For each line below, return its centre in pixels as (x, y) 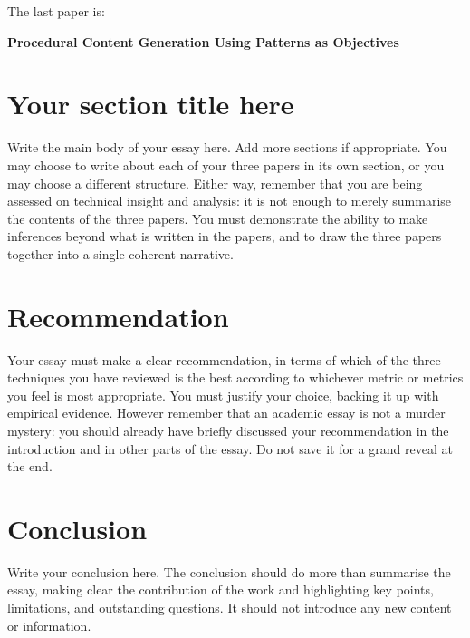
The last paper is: (56, 11)
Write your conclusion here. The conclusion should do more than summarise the (229, 571)
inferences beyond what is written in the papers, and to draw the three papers (225, 236)
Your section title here (151, 104)
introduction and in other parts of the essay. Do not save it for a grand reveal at (230, 448)
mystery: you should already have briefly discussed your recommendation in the (228, 430)
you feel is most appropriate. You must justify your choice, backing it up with (223, 395)
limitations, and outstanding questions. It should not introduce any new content (230, 608)
